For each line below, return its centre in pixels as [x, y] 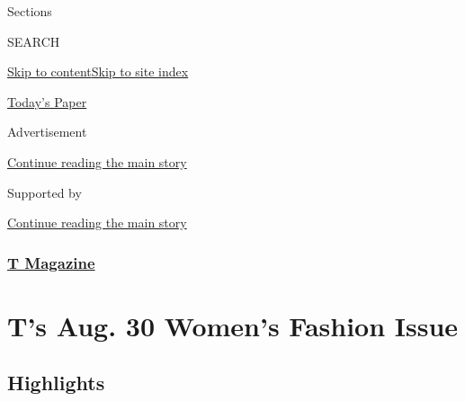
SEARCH [34, 41]
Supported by [45, 192]
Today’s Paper [47, 101]
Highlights [56, 383]
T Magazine [51, 262]
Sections [30, 11]
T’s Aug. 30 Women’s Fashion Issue [233, 325]
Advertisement [47, 132]
